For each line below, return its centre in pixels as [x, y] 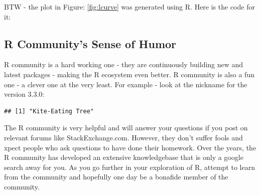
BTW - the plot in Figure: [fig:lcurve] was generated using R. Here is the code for [129, 7]
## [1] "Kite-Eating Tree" [49, 111]
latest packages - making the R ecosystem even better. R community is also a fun [129, 74]
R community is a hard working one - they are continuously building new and [124, 64]
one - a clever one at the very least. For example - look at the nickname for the [126, 84]
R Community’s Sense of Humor [90, 43]
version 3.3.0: [24, 94]
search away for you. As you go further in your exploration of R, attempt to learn [129, 167]
